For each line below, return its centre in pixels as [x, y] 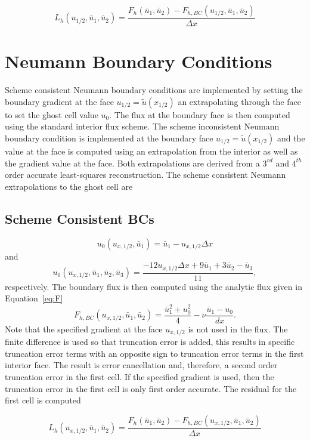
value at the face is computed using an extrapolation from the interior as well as [151, 151]
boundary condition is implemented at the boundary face [109, 138]
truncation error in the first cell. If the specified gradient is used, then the [139, 376]
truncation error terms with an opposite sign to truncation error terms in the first [154, 353]
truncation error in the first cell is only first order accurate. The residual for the [151, 388]
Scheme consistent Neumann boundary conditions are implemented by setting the [154, 90]
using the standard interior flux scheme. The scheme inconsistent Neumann [142, 126]
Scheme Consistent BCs [80, 218]
